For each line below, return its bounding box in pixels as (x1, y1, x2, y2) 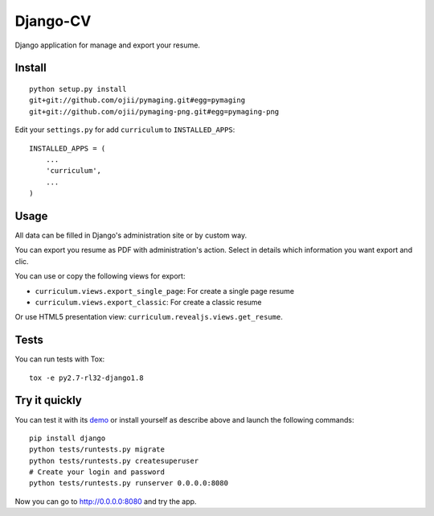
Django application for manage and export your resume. (14, 40, 201, 50)
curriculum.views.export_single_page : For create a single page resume (35, 286, 295, 295)
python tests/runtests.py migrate (29, 445, 165, 454)
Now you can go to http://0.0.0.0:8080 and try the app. (14, 496, 197, 506)
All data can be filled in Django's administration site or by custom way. (14, 230, 248, 240)
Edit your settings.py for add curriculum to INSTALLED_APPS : (14, 125, 235, 134)
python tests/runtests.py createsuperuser (29, 456, 199, 465)
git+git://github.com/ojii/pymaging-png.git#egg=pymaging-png (29, 107, 280, 116)
